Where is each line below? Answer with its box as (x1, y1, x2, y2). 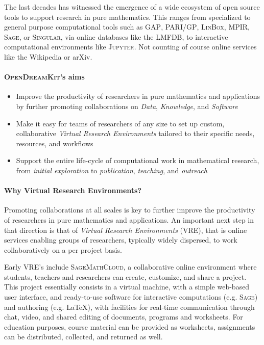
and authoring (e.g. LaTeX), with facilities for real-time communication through (4, 301, 255, 312)
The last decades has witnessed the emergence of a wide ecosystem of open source (4, 2, 260, 12)
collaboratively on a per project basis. (4, 244, 122, 255)
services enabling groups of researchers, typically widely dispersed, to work (4, 234, 237, 245)
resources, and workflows (16, 138, 93, 148)
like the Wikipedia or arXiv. (4, 51, 92, 62)
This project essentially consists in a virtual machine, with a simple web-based (4, 281, 250, 292)
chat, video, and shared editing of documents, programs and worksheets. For (4, 311, 243, 322)
